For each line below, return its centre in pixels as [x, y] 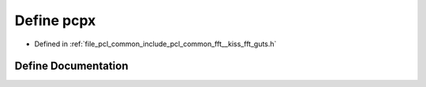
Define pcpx [55, 20]
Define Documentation [71, 66]
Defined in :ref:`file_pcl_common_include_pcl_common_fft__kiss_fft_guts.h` [155, 44]
